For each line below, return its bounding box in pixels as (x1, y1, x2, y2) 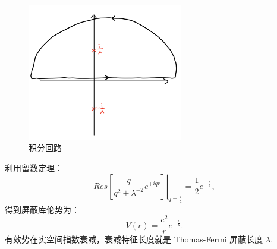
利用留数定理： (5, 161, 63, 174)
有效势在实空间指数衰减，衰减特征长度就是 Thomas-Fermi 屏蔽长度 (5, 233, 263, 245)
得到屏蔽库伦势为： (5, 203, 80, 215)
